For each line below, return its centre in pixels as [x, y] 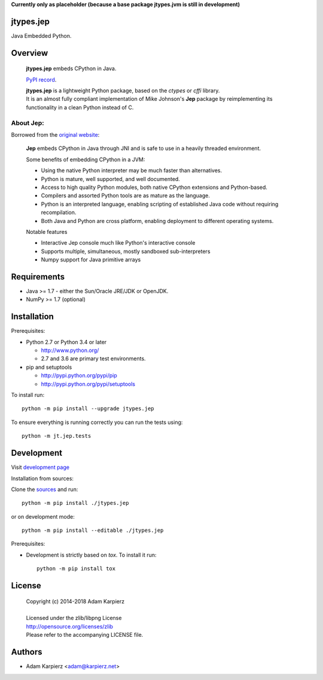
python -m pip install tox [76, 569]
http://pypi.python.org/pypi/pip [79, 375]
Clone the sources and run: [45, 489]
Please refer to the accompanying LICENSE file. [85, 635]
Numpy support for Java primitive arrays [91, 260]
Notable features [47, 231]
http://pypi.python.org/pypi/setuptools [88, 384]
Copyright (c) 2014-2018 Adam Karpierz [75, 601]
